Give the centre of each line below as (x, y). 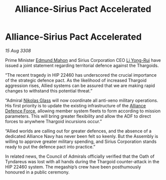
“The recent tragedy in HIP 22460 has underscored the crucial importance (81, 75)
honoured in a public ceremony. (38, 172)
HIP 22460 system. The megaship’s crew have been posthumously (73, 167)
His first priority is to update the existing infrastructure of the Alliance (76, 105)
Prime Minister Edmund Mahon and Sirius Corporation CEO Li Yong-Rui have (83, 60)
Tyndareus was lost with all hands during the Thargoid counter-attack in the (82, 161)
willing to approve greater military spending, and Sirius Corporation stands (81, 141)
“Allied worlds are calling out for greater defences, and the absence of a (78, 131)
